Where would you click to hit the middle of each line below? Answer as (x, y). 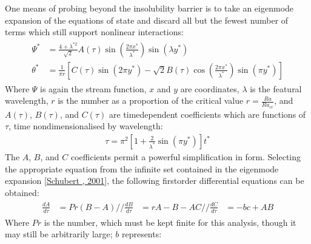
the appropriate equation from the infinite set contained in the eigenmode (142, 168)
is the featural (276, 88)
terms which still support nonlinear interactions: (94, 32)
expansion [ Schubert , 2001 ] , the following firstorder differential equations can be (155, 181)
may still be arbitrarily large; (59, 234)
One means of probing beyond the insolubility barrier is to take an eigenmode (149, 8)
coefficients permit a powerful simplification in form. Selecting (186, 156)
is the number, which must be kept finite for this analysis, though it (170, 222)
